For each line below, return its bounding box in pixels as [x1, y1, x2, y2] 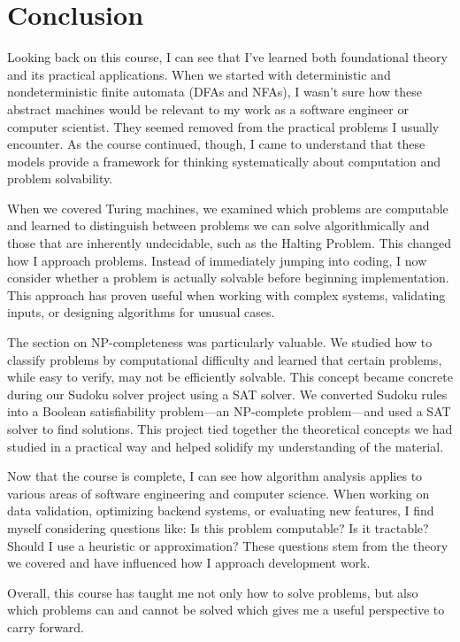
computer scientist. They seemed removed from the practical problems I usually [7, 117, 440, 135]
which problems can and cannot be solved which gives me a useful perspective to [7, 600, 445, 619]
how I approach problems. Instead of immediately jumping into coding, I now [7, 251, 427, 269]
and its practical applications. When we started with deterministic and [7, 65, 391, 83]
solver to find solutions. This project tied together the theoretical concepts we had [7, 420, 453, 437]
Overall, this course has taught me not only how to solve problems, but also [7, 583, 418, 601]
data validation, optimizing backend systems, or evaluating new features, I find [7, 501, 434, 520]
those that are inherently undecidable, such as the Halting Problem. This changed [7, 234, 451, 252]
